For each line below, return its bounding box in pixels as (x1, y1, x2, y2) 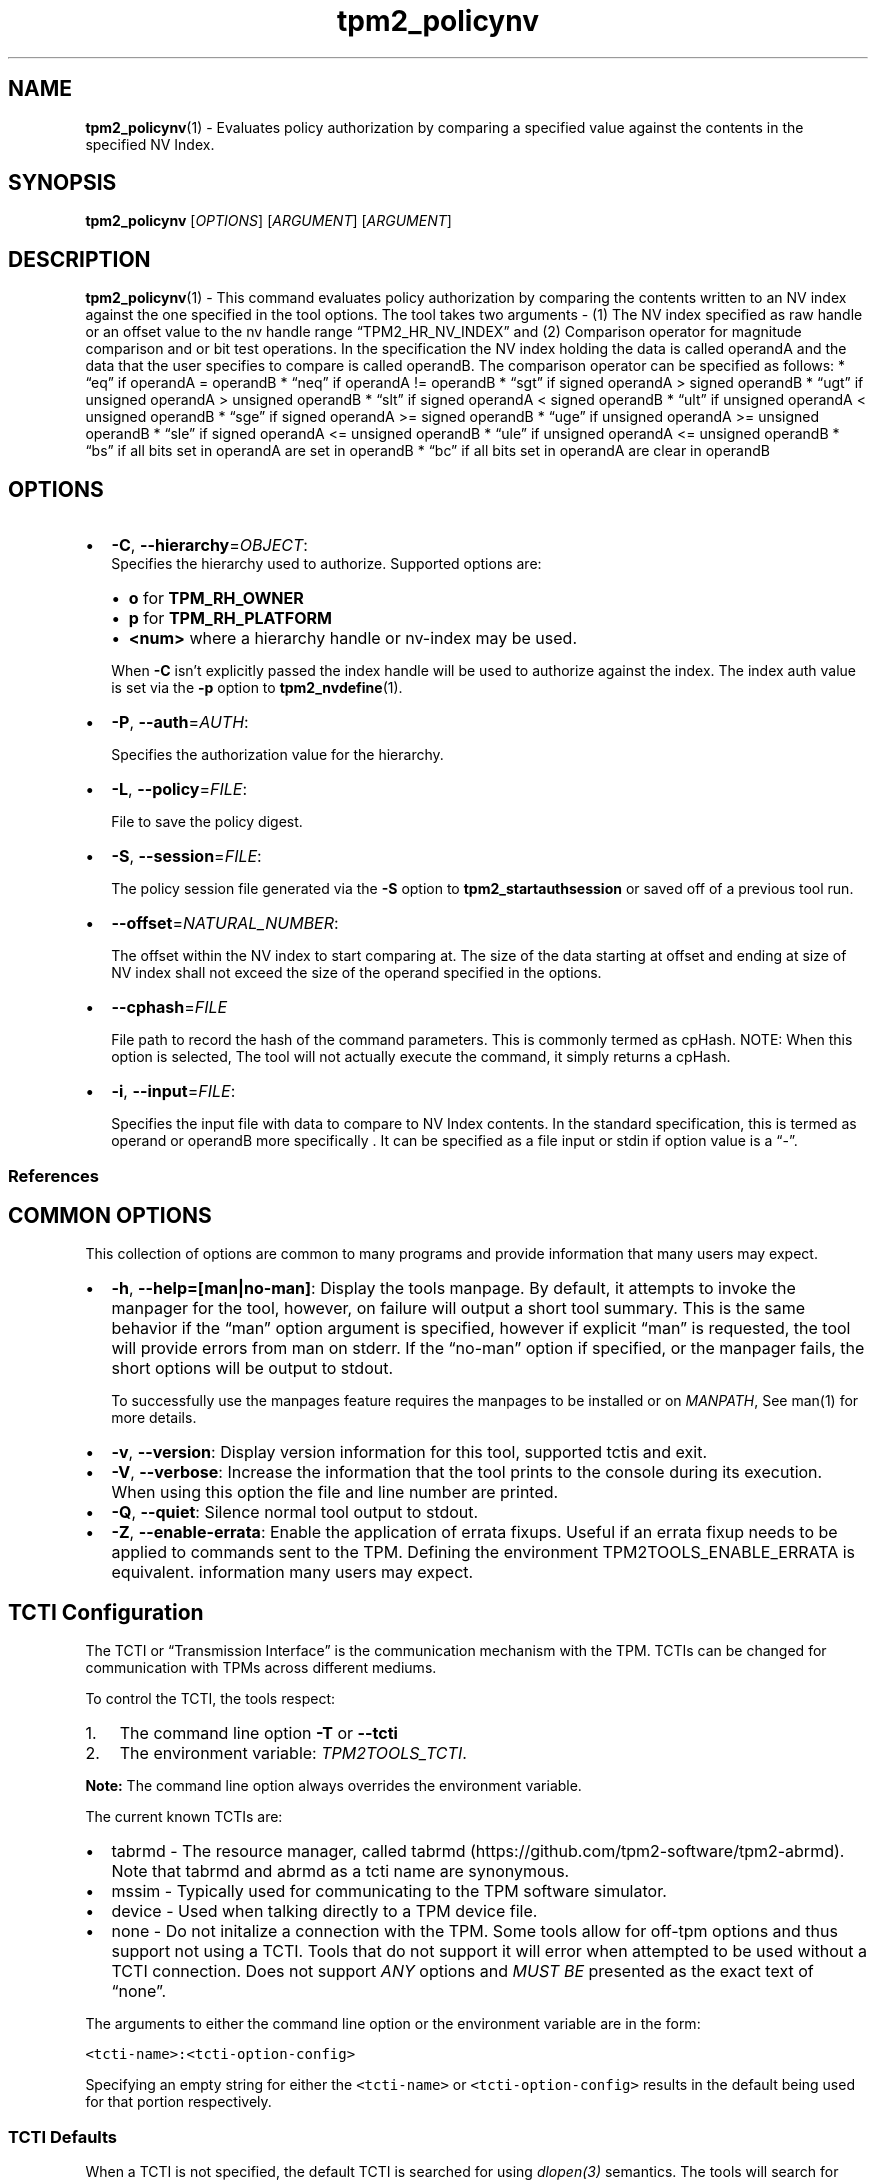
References (8, 1165, 99, 1186)
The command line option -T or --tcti (119, 1723, 398, 1744)
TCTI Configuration (8, 1599, 204, 1625)
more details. (111, 1409, 197, 1427)
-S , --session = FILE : (111, 846, 262, 867)
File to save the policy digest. (111, 813, 303, 831)
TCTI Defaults (8, 2126, 118, 2147)
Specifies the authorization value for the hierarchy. (111, 746, 444, 764)
